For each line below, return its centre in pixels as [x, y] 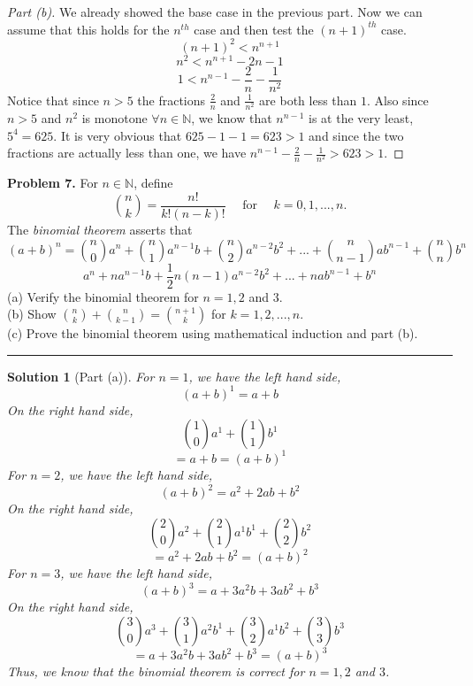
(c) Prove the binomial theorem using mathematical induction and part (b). [213, 333]
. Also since [398, 100]
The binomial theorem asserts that [100, 229]
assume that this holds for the [88, 29]
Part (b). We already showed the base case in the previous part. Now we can [215, 12]
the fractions [172, 100]
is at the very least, [361, 117]
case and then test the [254, 29]
